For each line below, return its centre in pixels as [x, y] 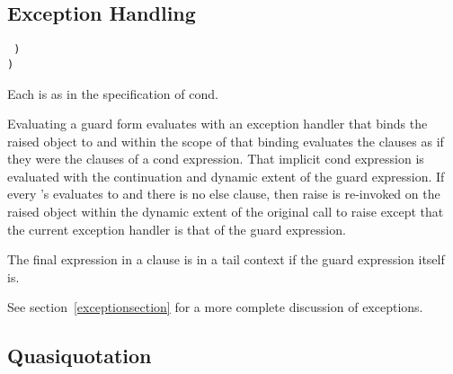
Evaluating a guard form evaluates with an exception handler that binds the [218, 124]
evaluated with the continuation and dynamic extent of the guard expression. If [226, 176]
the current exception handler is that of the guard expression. [177, 229]
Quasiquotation [80, 356]
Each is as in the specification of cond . [113, 93]
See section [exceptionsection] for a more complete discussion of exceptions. [215, 307]
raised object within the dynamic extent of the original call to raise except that [226, 212]
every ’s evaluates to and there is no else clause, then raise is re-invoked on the [224, 194]
